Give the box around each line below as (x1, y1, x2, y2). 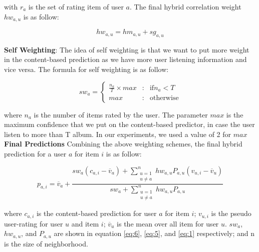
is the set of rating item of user (28, 1, 124, 11)
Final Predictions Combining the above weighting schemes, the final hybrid (4, 138, 242, 149)
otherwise (149, 94, 179, 102)
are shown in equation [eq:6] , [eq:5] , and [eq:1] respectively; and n (54, 228, 255, 238)
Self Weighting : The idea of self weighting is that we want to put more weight (4, 44, 249, 54)
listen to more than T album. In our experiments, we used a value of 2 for (4, 128, 231, 139)
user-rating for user (4, 218, 63, 228)
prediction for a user (4, 148, 67, 158)
